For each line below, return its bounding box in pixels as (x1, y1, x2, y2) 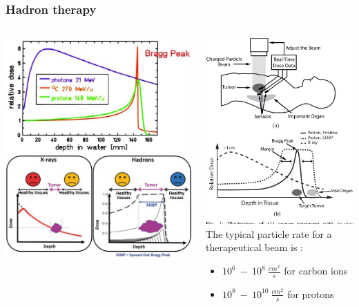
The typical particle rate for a (206, 226, 332, 241)
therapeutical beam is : (206, 240, 303, 254)
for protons (287, 286, 334, 301)
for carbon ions (284, 263, 348, 278)
